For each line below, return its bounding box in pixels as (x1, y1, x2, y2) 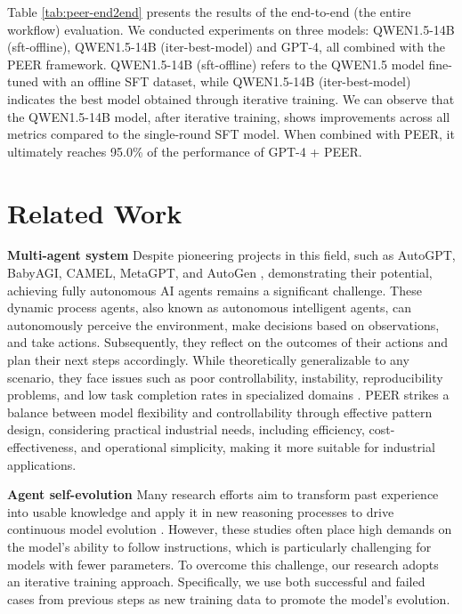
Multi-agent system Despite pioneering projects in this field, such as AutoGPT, (7, 246, 456, 264)
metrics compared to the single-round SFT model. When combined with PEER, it (7, 125, 455, 143)
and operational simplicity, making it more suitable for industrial (80, 438, 435, 456)
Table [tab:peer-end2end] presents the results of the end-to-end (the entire (7, 3, 411, 20)
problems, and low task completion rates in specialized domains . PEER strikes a (7, 385, 450, 404)
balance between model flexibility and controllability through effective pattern (7, 402, 433, 421)
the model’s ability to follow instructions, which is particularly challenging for (7, 537, 432, 555)
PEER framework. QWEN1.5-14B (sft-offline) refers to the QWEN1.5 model (7, 54, 425, 73)
